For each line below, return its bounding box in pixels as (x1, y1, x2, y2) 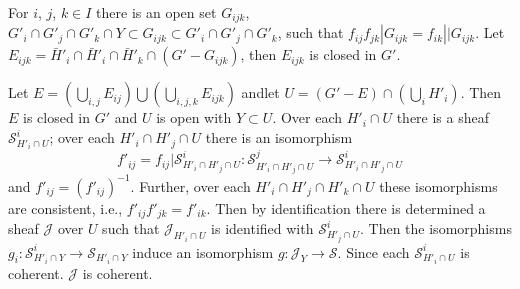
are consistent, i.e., (8, 197, 123, 218)
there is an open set (96, 2, 217, 22)
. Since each (337, 241, 410, 262)
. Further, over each (130, 175, 251, 196)
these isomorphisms (379, 175, 498, 196)
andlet (241, 82, 280, 103)
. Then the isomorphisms (360, 218, 512, 239)
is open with (156, 107, 232, 128)
